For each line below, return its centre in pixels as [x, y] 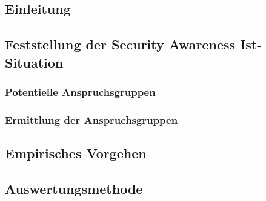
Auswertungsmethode [74, 188]
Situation [34, 62]
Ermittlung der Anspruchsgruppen [91, 119]
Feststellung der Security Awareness [120, 44]
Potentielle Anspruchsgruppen [80, 91]
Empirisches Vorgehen [76, 153]
